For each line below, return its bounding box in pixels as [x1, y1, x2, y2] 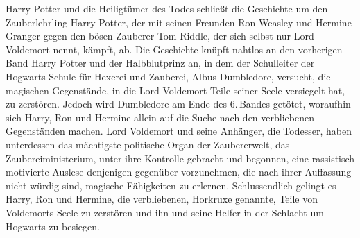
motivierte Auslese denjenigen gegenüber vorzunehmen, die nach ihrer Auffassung [6, 164, 352, 179]
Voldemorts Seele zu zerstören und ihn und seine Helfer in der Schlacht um [6, 205, 324, 219]
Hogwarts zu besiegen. [6, 219, 100, 233]
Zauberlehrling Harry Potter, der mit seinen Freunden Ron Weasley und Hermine [6, 15, 352, 29]
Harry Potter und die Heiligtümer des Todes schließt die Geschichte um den [6, 1, 328, 15]
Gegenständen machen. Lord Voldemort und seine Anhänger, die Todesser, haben [6, 124, 352, 138]
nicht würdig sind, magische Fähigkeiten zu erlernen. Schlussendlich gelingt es [6, 178, 336, 192]
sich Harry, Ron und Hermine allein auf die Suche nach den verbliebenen [6, 110, 314, 124]
